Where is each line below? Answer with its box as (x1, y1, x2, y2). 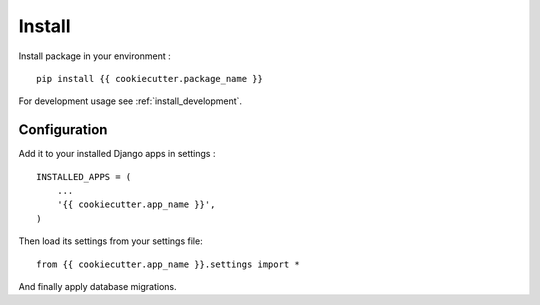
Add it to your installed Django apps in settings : (18, 148, 216, 160)
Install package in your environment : (18, 50, 171, 62)
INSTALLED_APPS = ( (36, 171, 132, 182)
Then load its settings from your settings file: (18, 235, 204, 247)
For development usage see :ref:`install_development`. (18, 95, 243, 107)
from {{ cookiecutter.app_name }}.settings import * (36, 258, 300, 270)
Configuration (18, 121, 108, 139)
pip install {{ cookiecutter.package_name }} (36, 73, 264, 84)
